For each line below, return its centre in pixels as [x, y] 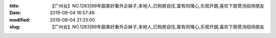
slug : [15, 27]
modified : [20, 19]
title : [15, 6]
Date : [15, 13]
